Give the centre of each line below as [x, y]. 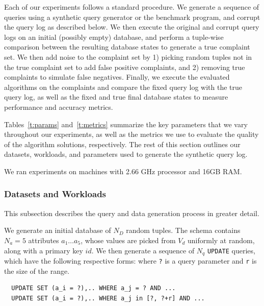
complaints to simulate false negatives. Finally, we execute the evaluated [117, 77]
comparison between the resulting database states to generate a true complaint [127, 47]
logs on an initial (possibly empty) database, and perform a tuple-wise [114, 37]
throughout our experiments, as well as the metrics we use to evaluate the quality [131, 134]
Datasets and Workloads [55, 194]
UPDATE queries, [231, 250]
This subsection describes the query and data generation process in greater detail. [132, 213]
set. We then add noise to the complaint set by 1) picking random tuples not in [128, 56]
